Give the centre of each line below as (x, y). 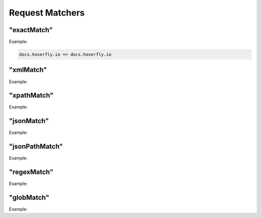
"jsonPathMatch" (36, 147)
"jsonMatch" (29, 121)
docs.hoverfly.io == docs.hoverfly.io (65, 54)
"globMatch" (29, 197)
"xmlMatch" (28, 70)
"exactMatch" (31, 30)
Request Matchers (47, 13)
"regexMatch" (31, 172)
